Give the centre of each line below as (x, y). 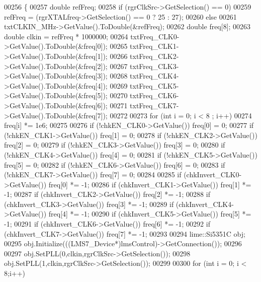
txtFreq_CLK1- (154, 46)
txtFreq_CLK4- (154, 76)
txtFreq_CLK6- (154, 95)
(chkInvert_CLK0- (213, 174)
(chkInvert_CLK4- (205, 204)
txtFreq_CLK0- (155, 36)
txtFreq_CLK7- (154, 105)
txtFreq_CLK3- (154, 66)
